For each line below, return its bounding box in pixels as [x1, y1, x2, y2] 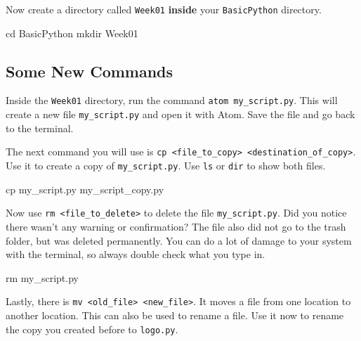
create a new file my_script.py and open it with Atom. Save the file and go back [6, 107, 355, 122]
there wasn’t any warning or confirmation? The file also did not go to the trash [6, 219, 346, 233]
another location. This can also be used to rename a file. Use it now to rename [6, 307, 344, 322]
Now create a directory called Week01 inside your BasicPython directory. [6, 2, 322, 16]
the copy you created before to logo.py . [6, 321, 178, 336]
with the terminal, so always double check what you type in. [6, 247, 265, 262]
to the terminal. [6, 120, 74, 135]
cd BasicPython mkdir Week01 [6, 25, 138, 40]
